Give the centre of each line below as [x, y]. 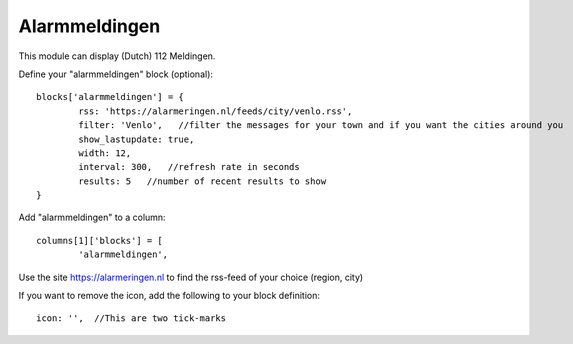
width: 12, [105, 153]
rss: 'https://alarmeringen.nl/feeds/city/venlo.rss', [215, 111]
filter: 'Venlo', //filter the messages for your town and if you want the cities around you [321, 125]
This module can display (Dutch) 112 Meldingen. [117, 56]
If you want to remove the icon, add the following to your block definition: [169, 296]
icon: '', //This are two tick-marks [131, 318]
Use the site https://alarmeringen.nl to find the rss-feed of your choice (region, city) [191, 277]
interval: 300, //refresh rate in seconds [189, 167]
